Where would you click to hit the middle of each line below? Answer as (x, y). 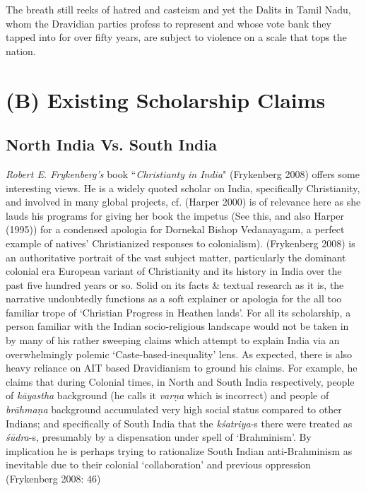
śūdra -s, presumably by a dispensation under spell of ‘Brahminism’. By (159, 437)
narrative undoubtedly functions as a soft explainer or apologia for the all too (174, 298)
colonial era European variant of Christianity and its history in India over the (174, 271)
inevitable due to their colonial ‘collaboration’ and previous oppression (158, 465)
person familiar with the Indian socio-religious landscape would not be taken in (177, 326)
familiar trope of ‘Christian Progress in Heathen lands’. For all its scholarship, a (178, 312)
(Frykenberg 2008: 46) (53, 479)
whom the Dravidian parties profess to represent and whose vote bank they (169, 23)
